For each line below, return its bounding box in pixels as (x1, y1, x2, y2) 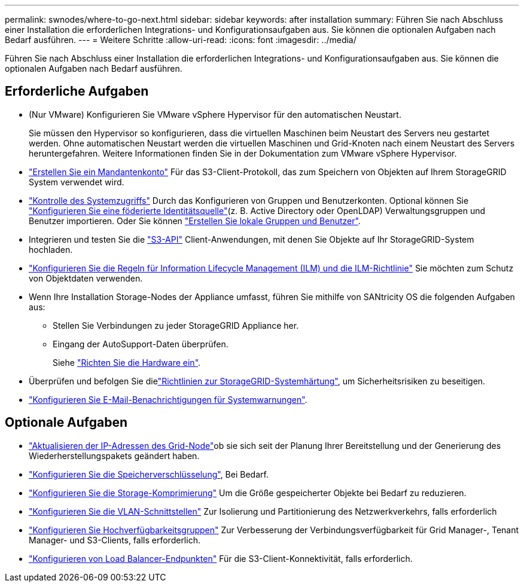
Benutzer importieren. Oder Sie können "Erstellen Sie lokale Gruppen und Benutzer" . (29, 215, 361, 226)
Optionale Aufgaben (5, 415, 128, 430)
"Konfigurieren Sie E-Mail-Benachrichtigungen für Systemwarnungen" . (29, 394, 307, 405)
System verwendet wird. (29, 176, 124, 187)
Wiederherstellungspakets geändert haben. (29, 450, 200, 461)
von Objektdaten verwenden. (29, 273, 143, 283)
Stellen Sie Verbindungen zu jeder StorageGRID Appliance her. (53, 320, 299, 331)
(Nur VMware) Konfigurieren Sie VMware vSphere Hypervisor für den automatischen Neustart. (29, 109, 401, 120)
